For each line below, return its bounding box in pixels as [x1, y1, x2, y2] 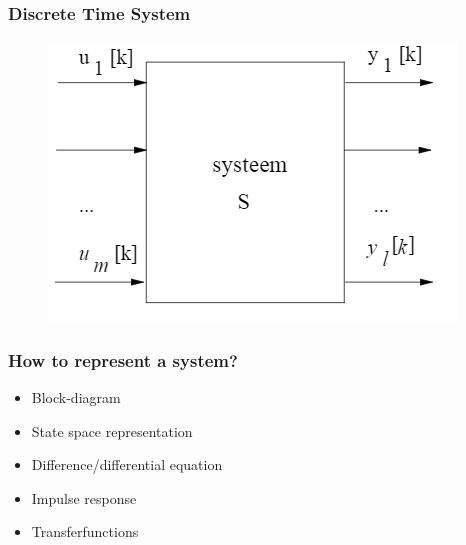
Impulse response [31, 487, 137, 508]
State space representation [31, 420, 193, 441]
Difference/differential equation [31, 454, 223, 475]
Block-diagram [31, 387, 121, 408]
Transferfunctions [31, 521, 139, 542]
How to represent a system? [8, 347, 238, 372]
